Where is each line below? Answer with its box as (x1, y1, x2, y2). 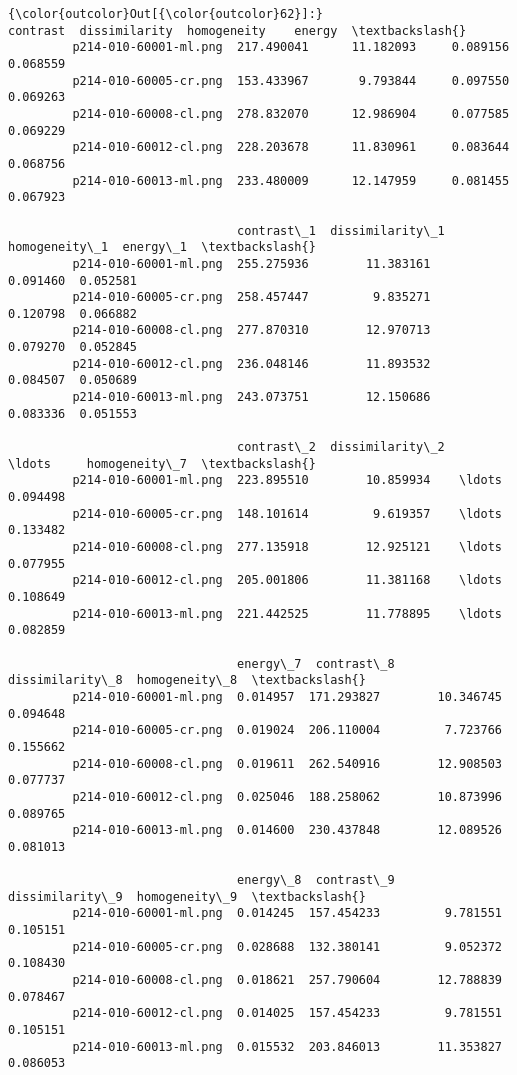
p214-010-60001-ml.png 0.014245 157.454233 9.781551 (72, 906, 502, 921)
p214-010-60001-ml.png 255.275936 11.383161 (72, 256, 431, 271)
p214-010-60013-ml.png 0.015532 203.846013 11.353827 (72, 1039, 502, 1054)
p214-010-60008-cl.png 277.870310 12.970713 (72, 323, 431, 338)
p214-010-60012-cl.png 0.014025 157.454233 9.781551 (72, 1006, 502, 1021)
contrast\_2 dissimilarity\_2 (237, 440, 445, 455)
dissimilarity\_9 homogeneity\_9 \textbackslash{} (8, 889, 366, 904)
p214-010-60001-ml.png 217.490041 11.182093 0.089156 (72, 40, 510, 55)
